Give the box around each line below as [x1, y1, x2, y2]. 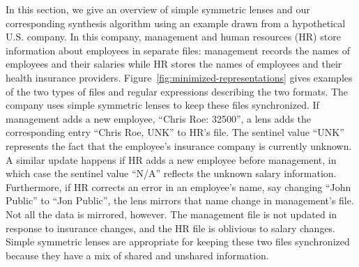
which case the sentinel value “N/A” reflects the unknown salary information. [6, 166, 337, 181]
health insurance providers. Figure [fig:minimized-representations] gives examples [6, 70, 353, 84]
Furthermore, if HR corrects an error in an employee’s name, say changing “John [6, 179, 351, 194]
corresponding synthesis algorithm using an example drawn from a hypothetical [6, 15, 346, 30]
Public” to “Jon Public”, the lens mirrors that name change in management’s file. [6, 193, 354, 208]
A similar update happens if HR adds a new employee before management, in [6, 152, 337, 167]
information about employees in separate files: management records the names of [6, 43, 351, 57]
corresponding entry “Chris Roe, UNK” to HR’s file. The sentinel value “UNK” [6, 125, 344, 139]
